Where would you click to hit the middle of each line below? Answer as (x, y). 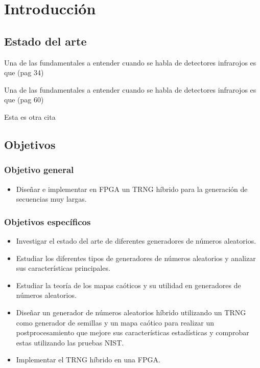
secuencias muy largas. (51, 199)
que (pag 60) (24, 100)
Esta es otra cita (30, 116)
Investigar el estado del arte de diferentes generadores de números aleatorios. (136, 240)
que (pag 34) (24, 72)
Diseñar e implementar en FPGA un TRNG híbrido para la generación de (132, 189)
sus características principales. (63, 268)
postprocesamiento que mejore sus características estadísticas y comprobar (133, 332)
